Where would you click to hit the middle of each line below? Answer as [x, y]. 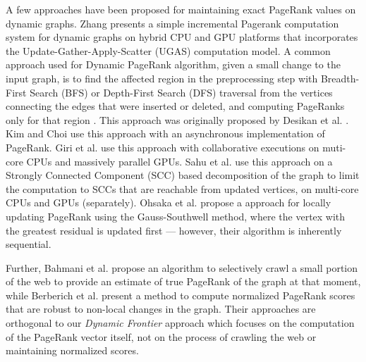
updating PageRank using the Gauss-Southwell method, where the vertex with [176, 216]
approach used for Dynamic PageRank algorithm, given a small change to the [173, 64]
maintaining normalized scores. [72, 350]
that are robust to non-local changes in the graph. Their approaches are [161, 309]
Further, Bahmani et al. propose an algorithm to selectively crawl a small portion [182, 267]
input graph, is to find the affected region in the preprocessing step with [162, 78]
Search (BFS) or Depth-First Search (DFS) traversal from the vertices [181, 92]
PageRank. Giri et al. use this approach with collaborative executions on [163, 147]
